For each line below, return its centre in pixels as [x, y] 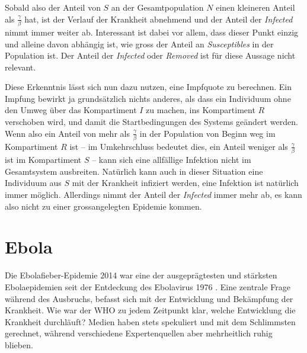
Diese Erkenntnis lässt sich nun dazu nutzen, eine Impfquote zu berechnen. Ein [148, 87]
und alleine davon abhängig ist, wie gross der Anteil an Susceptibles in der [139, 44]
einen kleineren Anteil [255, 7]
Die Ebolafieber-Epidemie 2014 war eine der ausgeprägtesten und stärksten [141, 275]
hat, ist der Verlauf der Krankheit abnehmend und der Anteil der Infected [159, 19]
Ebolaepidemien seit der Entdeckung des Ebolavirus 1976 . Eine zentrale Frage [148, 286]
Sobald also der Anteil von [53, 7]
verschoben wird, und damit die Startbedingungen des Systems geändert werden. [151, 122]
